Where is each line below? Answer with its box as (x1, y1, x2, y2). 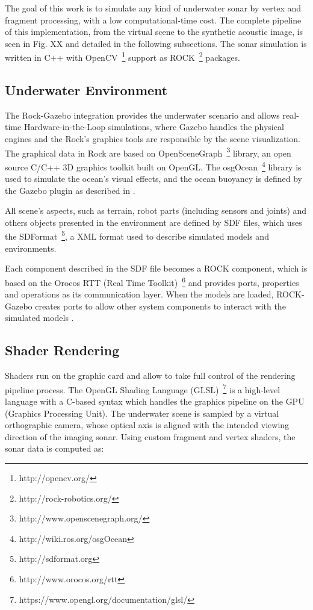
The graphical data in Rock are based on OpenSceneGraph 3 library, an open (5, 145, 291, 159)
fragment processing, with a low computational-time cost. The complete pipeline (5, 13, 302, 26)
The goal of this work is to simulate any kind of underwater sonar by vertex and (5, 2, 302, 14)
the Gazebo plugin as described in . (5, 184, 135, 196)
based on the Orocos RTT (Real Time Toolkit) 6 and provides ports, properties (5, 274, 299, 288)
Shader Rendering (5, 341, 120, 359)
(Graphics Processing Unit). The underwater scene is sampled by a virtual (5, 406, 279, 419)
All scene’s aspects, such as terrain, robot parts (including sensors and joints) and (5, 204, 307, 217)
